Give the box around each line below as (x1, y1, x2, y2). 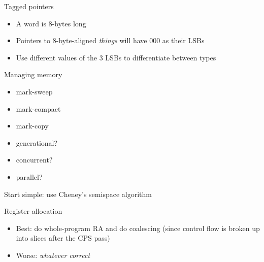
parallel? (16, 171, 43, 182)
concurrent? (16, 154, 53, 165)
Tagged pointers (4, 1, 54, 11)
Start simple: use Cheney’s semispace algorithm (4, 188, 152, 199)
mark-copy (16, 120, 49, 131)
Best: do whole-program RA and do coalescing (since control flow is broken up (16, 222, 260, 233)
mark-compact (16, 103, 61, 114)
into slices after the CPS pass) (16, 233, 110, 243)
